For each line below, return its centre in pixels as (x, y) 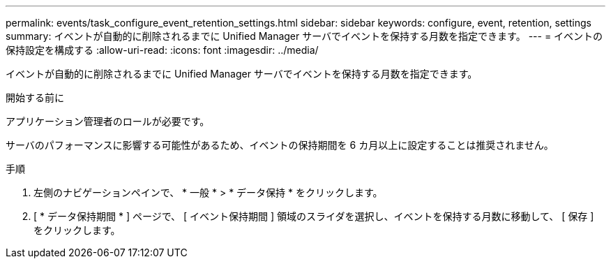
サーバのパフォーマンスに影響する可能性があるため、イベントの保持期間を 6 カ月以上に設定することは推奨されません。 (280, 145)
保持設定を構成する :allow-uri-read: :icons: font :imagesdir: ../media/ (162, 50)
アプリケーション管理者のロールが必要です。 (108, 121)
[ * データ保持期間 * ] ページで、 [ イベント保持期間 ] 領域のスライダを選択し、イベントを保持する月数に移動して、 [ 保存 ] (314, 216)
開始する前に (35, 97)
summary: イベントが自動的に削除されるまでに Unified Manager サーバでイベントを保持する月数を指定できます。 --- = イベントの (304, 36)
